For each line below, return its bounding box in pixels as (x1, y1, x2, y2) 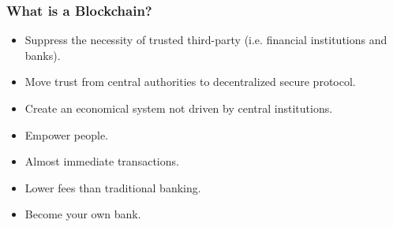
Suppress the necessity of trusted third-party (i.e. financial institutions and (24, 32, 387, 48)
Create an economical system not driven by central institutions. (24, 100, 333, 116)
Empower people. (24, 126, 109, 143)
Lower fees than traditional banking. (24, 179, 201, 195)
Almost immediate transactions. (24, 153, 179, 169)
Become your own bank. (24, 206, 141, 222)
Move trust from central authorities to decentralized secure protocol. (24, 73, 356, 90)
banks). (24, 47, 61, 63)
